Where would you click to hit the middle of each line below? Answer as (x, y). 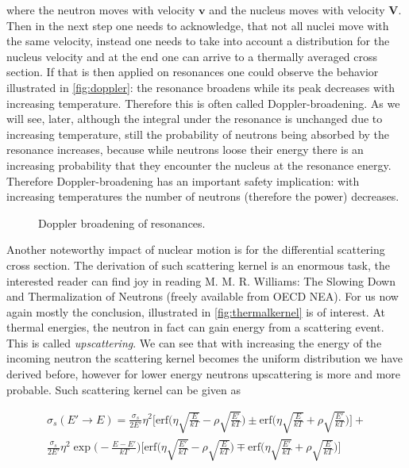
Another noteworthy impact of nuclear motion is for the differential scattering (196, 249)
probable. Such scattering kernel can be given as (124, 389)
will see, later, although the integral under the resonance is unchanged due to (195, 119)
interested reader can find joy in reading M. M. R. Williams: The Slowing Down (201, 280)
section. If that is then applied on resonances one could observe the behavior (193, 72)
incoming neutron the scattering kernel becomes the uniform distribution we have (204, 358)
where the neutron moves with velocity (101, 10)
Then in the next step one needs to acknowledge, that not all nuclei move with (198, 25)
